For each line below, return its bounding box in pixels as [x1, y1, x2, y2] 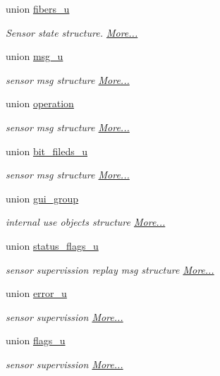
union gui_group [6, 190, 79, 205]
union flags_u [6, 333, 66, 348]
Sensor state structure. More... [6, 25, 138, 40]
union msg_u [6, 49, 63, 63]
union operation [6, 96, 74, 111]
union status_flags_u [6, 238, 99, 253]
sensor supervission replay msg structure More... [6, 262, 214, 277]
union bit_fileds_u [6, 143, 88, 158]
